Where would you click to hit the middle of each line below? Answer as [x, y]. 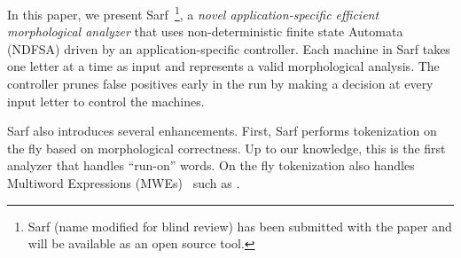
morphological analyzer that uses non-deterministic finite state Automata [205, 31]
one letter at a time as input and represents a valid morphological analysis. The [223, 66]
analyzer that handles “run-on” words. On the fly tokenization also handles [211, 165]
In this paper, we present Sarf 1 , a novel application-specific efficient [193, 13]
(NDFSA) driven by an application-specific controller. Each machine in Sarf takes [229, 48]
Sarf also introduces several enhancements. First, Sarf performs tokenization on [222, 131]
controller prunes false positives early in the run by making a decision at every [220, 84]
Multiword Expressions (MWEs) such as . [124, 183]
